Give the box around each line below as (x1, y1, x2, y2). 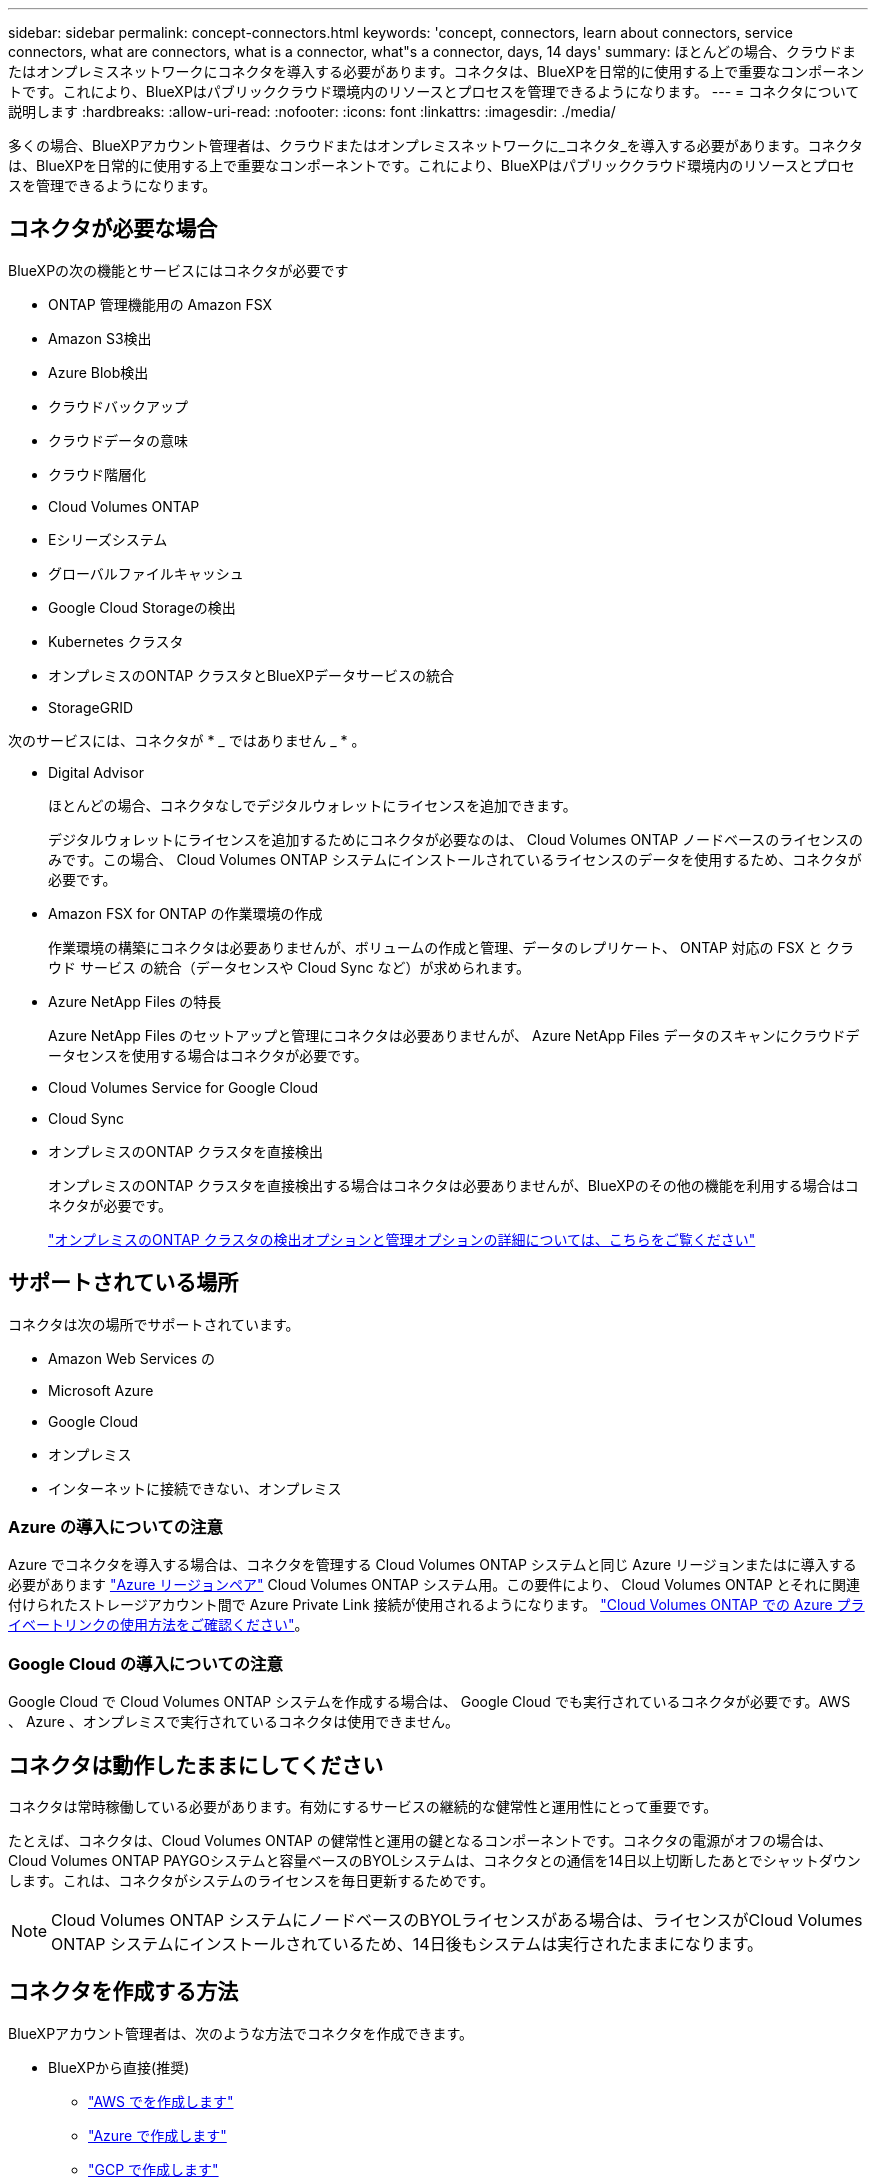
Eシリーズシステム (48, 530, 168, 548)
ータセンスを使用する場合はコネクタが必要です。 (48, 1046, 368, 1064)
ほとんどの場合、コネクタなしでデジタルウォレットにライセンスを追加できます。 (48, 796, 577, 814)
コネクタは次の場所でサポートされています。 (8, 1315, 300, 1333)
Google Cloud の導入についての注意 (8, 1653, 283, 1674)
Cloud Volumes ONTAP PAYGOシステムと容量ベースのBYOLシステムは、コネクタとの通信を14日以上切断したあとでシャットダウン (8, 1852, 861, 1870)
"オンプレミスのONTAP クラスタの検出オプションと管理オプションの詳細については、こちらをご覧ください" (48, 1230, 756, 1248)
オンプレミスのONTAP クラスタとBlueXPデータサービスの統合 (48, 666, 455, 684)
